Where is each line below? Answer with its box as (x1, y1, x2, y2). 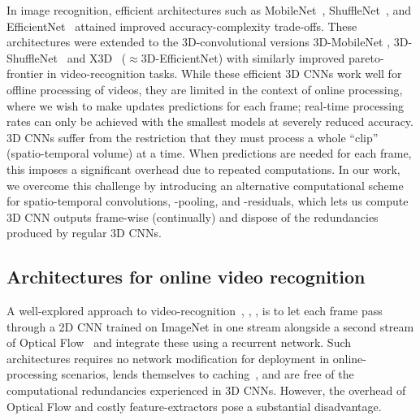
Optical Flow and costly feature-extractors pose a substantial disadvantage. (6, 397, 382, 414)
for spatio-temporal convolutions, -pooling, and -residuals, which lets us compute (6, 193, 409, 210)
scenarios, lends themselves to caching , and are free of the (61, 366, 354, 383)
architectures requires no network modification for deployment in (6, 349, 330, 366)
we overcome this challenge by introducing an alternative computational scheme (6, 176, 404, 193)
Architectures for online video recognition (6, 264, 366, 289)
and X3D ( (67, 49, 127, 66)
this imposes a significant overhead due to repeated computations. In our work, (6, 160, 401, 177)
